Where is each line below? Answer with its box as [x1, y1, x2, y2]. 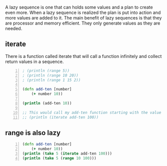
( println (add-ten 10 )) [22, 100, 72, 105]
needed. [5, 25, 22, 31]
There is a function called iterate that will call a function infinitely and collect [5, 53, 162, 59]
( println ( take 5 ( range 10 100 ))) [22, 155, 96, 160]
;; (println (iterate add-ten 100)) [22, 114, 99, 119]
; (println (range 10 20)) [22, 72, 78, 78]
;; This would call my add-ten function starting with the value [22, 110, 161, 115]
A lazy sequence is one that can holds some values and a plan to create [5, 4, 153, 10]
